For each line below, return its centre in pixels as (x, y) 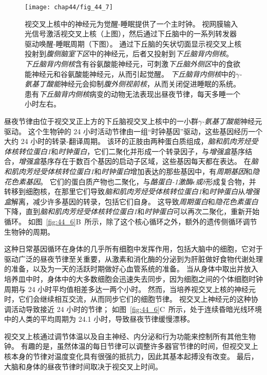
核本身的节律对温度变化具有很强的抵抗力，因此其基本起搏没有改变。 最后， (131, 356)
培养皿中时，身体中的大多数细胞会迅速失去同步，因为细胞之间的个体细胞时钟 (133, 278)
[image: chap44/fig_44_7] (69, 7)
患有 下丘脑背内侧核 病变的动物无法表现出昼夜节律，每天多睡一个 (132, 93)
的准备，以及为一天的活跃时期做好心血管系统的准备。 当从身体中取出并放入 (131, 269)
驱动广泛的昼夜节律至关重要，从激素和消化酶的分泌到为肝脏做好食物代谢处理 (133, 258)
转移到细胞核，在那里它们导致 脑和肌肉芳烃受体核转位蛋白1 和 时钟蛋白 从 (125, 191)
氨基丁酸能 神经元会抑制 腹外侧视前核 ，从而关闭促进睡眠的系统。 (132, 84)
